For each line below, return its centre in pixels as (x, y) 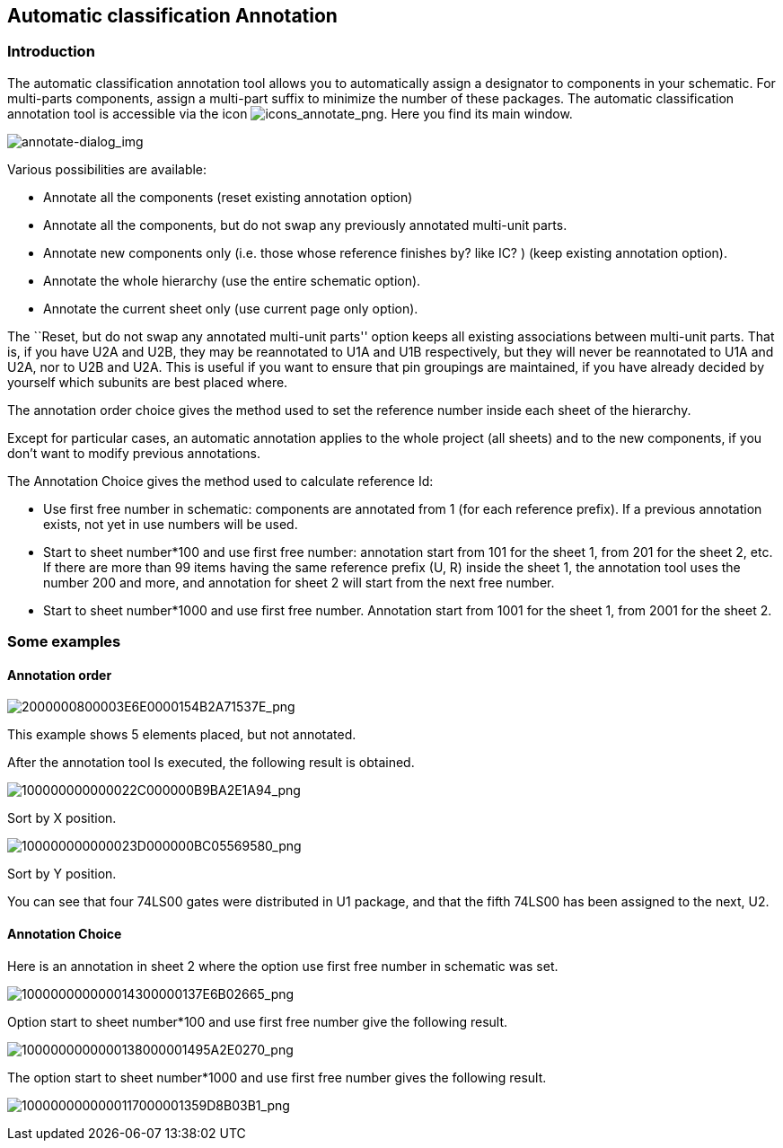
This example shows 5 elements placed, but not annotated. (182, 735)
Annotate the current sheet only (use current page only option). (231, 308)
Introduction (51, 52)
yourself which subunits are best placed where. (148, 382)
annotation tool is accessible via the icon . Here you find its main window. (290, 113)
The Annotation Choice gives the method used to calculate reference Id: (220, 481)
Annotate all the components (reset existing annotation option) (228, 197)
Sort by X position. (62, 818)
